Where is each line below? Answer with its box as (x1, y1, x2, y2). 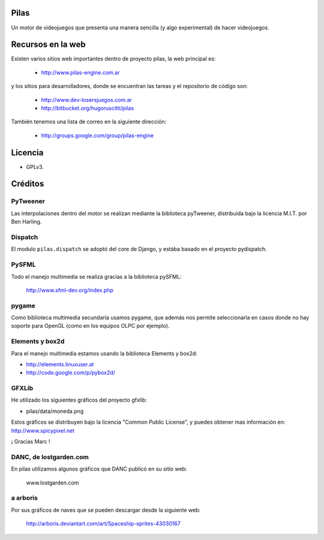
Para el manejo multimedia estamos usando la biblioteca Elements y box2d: (11, 349, 197, 357)
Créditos (11, 179, 44, 189)
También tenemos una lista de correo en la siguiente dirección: (11, 118, 167, 125)
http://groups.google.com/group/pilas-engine (41, 132, 154, 139)
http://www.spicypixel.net (11, 427, 75, 434)
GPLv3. (26, 163, 44, 170)
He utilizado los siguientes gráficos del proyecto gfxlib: (11, 396, 147, 404)
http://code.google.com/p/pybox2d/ (26, 369, 115, 376)
